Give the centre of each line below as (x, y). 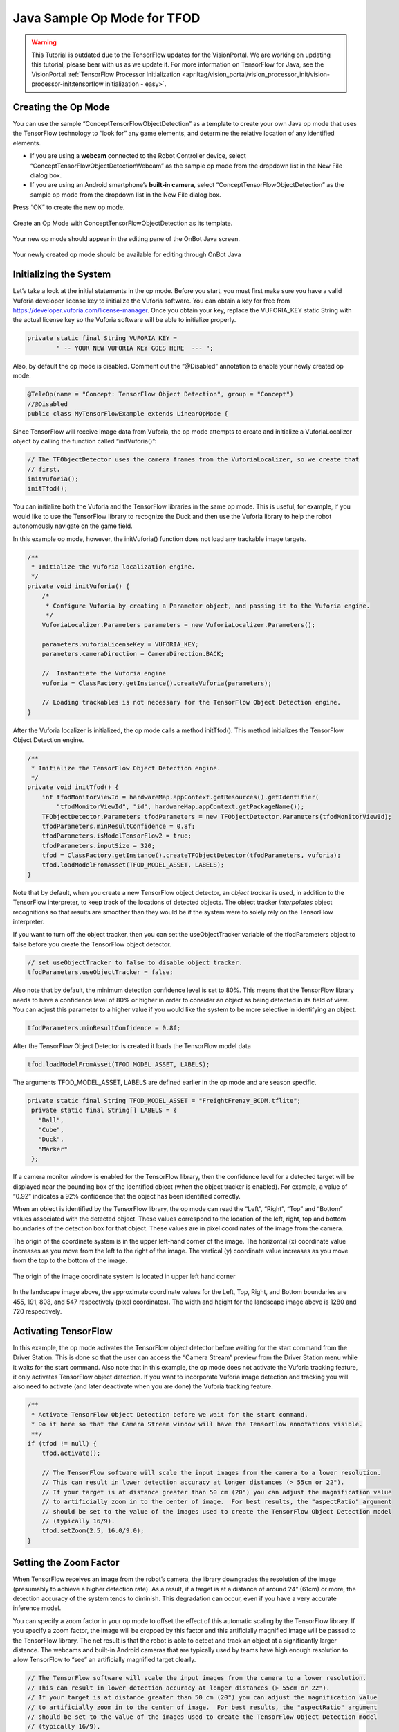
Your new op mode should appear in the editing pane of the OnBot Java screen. (126, 238)
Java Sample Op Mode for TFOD (106, 18)
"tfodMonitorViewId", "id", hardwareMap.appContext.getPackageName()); (180, 807)
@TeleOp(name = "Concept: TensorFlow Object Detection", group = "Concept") (160, 394)
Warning (44, 42)
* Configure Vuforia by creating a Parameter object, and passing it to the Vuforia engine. (207, 606)
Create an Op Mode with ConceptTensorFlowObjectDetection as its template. (123, 223)
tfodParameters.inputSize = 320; (99, 846)
